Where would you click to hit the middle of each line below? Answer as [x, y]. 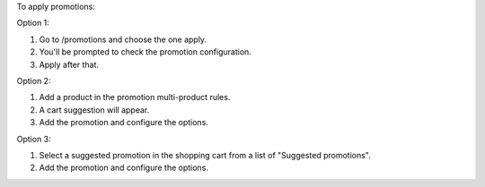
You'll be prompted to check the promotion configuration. [145, 52]
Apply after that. [69, 64]
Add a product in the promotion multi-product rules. [135, 98]
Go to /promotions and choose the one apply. [123, 39]
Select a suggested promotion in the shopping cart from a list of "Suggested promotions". [205, 155]
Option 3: [34, 139]
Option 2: [34, 81]
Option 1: [33, 23]
